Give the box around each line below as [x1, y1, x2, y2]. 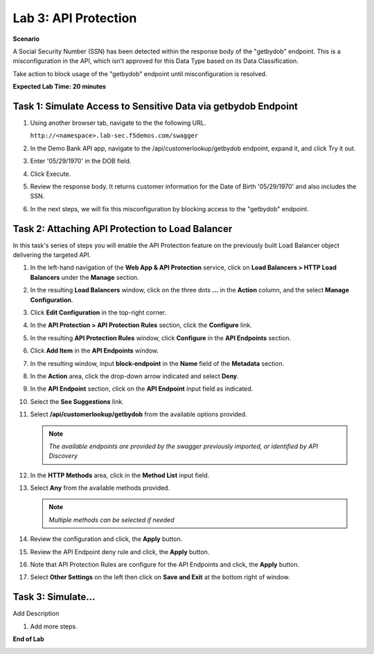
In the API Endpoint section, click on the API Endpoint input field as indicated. [30, 385, 253, 393]
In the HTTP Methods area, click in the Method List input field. [30, 471, 210, 479]
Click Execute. [30, 170, 71, 178]
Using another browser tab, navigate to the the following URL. [30, 118, 206, 127]
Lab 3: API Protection [12, 10, 137, 26]
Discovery [48, 452, 78, 460]
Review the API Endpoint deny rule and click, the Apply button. [30, 547, 210, 556]
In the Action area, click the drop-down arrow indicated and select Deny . [30, 371, 239, 380]
